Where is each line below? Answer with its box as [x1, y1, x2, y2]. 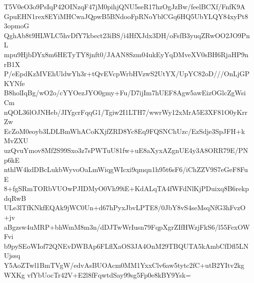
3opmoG [4, 21, 29, 31]
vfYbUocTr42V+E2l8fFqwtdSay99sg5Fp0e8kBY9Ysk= [27, 269, 191, 280]
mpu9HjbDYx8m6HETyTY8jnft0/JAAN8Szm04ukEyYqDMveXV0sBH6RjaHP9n [4, 49, 249, 59]
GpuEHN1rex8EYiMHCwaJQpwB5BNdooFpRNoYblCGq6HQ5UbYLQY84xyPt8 [4, 11, 248, 21]
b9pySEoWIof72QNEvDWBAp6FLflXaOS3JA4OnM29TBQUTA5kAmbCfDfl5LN [4, 240, 249, 251]
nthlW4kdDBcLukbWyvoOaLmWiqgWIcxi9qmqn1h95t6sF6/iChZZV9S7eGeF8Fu [4, 164, 248, 174]
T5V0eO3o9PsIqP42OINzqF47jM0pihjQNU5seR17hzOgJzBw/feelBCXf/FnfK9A [4, 1, 245, 11]
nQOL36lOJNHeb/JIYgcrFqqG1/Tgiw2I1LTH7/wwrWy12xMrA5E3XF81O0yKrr [4, 107, 248, 117]
